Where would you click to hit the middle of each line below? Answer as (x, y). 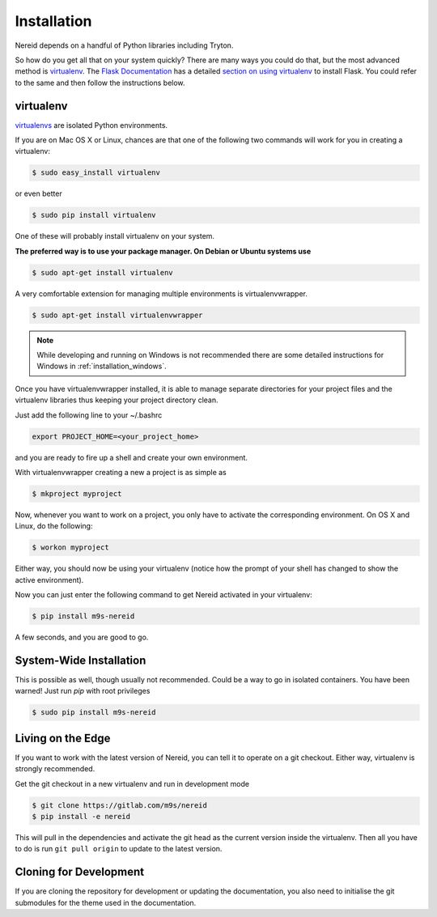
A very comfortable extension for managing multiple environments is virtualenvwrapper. (161, 293)
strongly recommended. (55, 769)
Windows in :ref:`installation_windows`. (102, 366)
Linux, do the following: (54, 526)
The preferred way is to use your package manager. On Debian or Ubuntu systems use (163, 251)
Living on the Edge (63, 738)
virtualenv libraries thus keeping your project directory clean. (117, 400)
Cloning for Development (80, 872)
